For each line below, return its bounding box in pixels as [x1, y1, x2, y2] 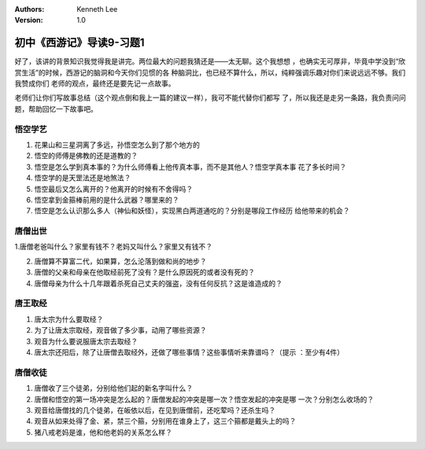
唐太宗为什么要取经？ [34, 315, 104, 324]
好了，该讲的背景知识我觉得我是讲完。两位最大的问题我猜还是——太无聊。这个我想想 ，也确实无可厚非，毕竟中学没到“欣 [14, 57, 406, 66]
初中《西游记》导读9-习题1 [14, 36, 145, 50]
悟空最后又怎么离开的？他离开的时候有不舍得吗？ [34, 184, 193, 193]
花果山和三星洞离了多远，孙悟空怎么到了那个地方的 [34, 140, 200, 149]
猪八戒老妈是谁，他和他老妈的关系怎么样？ [34, 427, 172, 436]
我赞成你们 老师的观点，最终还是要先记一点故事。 [14, 79, 176, 88]
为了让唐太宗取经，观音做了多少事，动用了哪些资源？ [34, 326, 207, 335]
